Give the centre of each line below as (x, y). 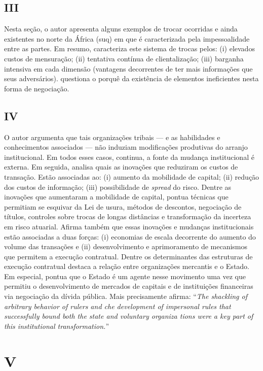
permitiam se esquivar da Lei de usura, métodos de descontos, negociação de (123, 206)
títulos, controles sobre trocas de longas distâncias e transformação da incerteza (128, 216)
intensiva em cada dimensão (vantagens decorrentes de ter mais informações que (128, 68)
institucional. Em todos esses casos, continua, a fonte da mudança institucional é (129, 157)
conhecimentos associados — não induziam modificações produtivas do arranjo (126, 147)
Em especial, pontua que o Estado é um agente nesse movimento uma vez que (125, 276)
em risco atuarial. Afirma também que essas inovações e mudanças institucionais (129, 226)
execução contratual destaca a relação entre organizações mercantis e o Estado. (127, 266)
